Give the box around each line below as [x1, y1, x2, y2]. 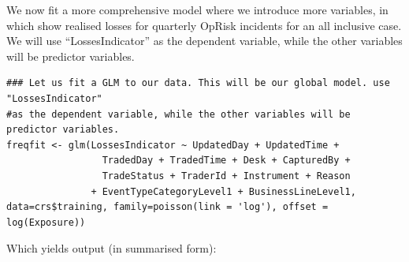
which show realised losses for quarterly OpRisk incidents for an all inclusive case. [6, 17, 402, 33]
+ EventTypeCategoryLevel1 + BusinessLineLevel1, [91, 185, 356, 197]
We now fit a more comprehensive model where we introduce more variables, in [6, 2, 389, 17]
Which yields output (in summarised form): [6, 240, 217, 256]
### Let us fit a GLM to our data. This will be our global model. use [6, 77, 390, 89]
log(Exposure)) [6, 216, 86, 228]
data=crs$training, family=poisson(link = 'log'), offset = [6, 201, 329, 213]
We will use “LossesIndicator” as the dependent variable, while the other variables [6, 32, 403, 49]
